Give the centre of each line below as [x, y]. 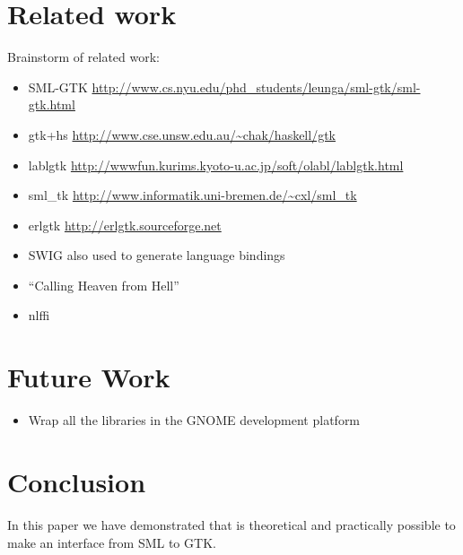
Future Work [89, 377]
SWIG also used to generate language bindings [157, 255]
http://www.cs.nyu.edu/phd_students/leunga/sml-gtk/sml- [256, 87]
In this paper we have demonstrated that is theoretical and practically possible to [231, 524]
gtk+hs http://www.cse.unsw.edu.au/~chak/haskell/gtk [182, 134]
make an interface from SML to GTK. [112, 542]
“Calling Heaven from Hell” [104, 285]
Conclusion [77, 481]
